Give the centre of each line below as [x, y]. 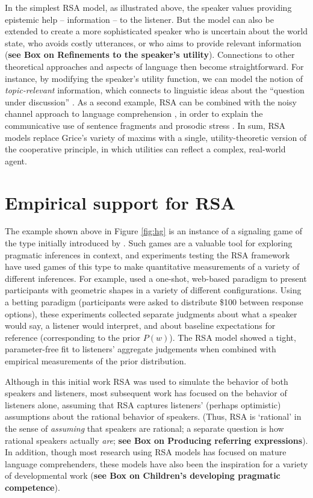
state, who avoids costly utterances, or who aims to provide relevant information [153, 42]
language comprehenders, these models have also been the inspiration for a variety [156, 463]
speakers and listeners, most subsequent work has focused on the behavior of [146, 393]
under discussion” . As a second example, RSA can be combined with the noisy [151, 101]
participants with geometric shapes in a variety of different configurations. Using [153, 290]
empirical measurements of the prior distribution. [96, 360]
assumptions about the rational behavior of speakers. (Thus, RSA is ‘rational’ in [153, 416]
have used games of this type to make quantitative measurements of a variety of [152, 266]
